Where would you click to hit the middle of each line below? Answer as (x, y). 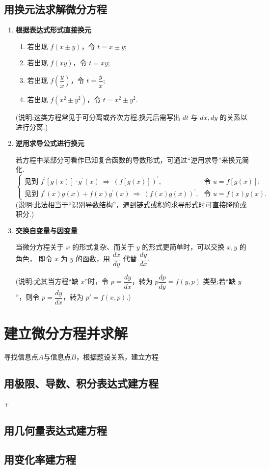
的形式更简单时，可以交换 (183, 247)
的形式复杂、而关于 (103, 247)
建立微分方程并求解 (66, 333)
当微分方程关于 (40, 247)
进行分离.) (32, 126)
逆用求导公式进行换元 (50, 143)
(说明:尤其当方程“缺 (47, 281)
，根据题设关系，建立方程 (118, 357)
